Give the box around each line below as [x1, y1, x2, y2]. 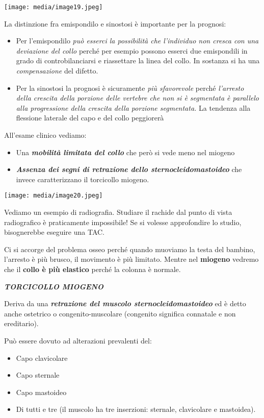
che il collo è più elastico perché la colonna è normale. [4, 264, 181, 274]
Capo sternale [16, 370, 60, 380]
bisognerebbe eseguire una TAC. [4, 227, 105, 237]
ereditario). [4, 318, 39, 329]
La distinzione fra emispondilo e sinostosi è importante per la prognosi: [4, 18, 226, 29]
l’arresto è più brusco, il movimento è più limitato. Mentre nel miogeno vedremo [4, 254, 259, 264]
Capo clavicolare [16, 352, 68, 363]
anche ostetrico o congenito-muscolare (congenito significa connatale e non [4, 308, 236, 318]
